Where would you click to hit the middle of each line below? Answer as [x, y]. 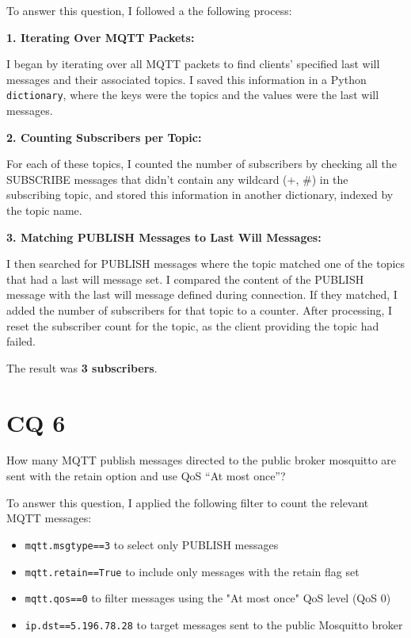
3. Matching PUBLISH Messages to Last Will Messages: [164, 237]
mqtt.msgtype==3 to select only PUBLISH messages [152, 544]
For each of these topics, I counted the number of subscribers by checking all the [202, 164]
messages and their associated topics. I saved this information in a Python [186, 79]
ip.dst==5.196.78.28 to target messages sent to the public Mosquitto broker [214, 624]
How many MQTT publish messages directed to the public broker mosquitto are [202, 460]
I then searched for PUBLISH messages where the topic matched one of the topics [206, 264]
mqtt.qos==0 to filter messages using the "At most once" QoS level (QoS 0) [208, 598]
